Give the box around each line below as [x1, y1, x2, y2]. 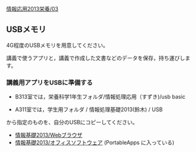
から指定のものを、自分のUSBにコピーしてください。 [6, 119, 138, 126]
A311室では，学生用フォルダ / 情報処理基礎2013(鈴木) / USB [14, 106, 163, 113]
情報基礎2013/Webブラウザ [14, 132, 83, 139]
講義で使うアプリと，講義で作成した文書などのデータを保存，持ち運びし [6, 54, 185, 61]
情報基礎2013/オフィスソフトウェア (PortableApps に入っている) [14, 139, 174, 146]
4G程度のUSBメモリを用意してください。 [6, 41, 109, 49]
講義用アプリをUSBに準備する [6, 78, 93, 87]
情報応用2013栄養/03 [6, 5, 59, 12]
